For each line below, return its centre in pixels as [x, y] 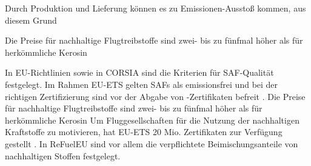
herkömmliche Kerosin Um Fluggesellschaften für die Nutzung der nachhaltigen [152, 120]
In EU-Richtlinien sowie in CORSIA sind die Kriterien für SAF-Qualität [139, 72]
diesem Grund [31, 20]
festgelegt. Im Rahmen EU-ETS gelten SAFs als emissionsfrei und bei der [142, 84]
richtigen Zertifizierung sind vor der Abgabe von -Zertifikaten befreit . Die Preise [155, 96]
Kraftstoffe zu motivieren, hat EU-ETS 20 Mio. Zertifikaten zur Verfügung [144, 132]
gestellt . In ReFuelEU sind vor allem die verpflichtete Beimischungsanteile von [152, 143]
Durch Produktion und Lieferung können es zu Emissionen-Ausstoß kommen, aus [155, 8]
